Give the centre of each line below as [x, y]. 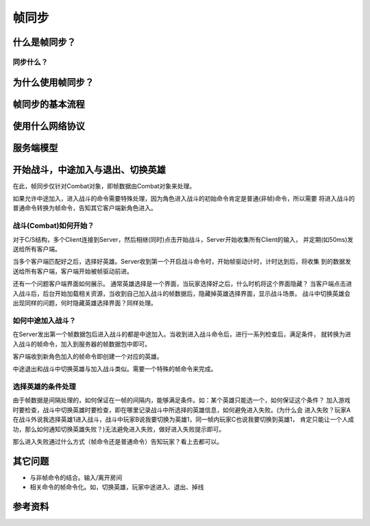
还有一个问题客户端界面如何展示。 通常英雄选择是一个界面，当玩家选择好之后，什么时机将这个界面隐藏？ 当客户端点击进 [182, 284]
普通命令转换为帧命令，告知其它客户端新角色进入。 [85, 208]
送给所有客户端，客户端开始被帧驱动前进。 [73, 271]
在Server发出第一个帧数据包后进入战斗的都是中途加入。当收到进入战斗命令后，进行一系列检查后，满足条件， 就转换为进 [182, 334]
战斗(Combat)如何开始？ [53, 226]
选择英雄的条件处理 [45, 387]
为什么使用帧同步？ [53, 82]
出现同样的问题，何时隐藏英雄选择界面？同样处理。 [85, 303]
